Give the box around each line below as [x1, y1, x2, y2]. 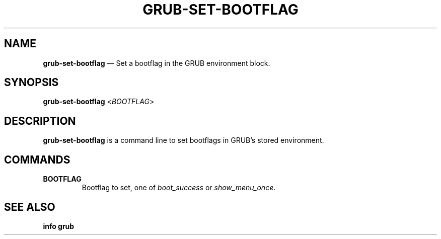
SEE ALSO [4, 200, 55, 213]
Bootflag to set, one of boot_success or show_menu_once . [82, 183, 276, 192]
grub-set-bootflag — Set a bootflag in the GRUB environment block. [43, 58, 270, 67]
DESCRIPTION [4, 114, 76, 127]
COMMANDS [4, 153, 70, 166]
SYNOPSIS [4, 76, 59, 89]
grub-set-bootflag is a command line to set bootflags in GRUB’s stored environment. [43, 136, 324, 145]
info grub [43, 221, 75, 230]
